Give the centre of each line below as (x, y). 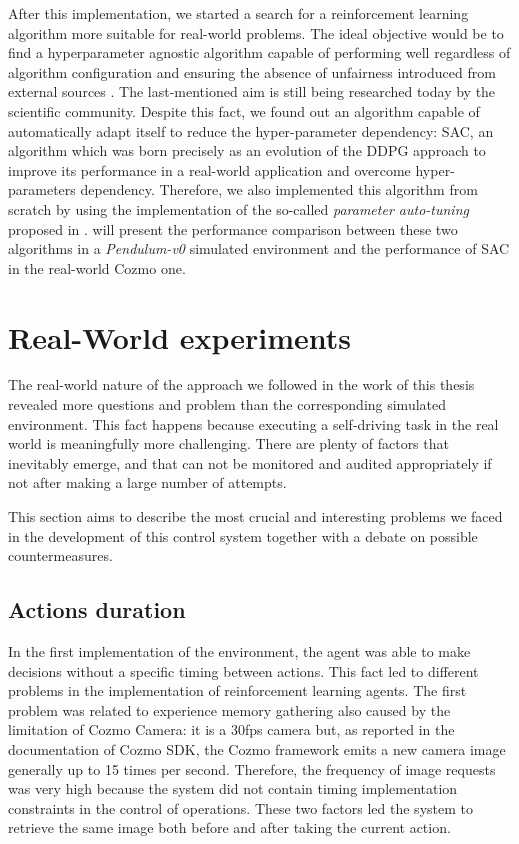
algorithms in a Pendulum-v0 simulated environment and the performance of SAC (259, 248)
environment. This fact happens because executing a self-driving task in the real (253, 423)
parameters (42, 189)
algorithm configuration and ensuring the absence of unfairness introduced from (252, 71)
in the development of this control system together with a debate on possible (243, 535)
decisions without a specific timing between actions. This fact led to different (243, 670)
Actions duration (97, 609)
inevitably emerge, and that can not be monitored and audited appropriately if (250, 462)
